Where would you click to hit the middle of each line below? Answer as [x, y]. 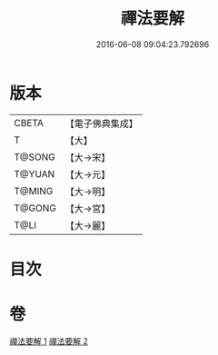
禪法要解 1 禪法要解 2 [49, 340]
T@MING [34, 191]
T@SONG [35, 157]
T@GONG [35, 208]
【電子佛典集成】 [101, 123]
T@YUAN [35, 173]
